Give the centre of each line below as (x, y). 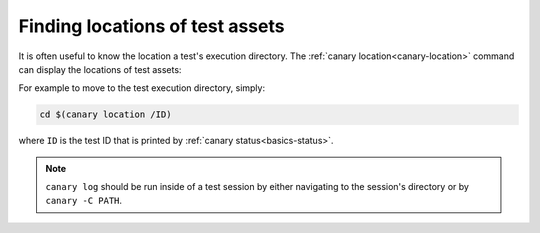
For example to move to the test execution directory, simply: (141, 88)
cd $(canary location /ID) (105, 114)
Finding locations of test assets (151, 26)
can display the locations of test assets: (100, 69)
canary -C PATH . (84, 201)
